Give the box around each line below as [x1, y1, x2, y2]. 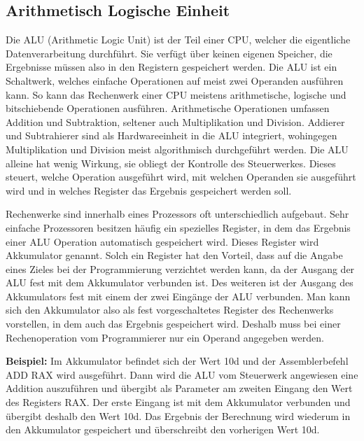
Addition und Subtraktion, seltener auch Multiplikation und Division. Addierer [6, 114, 345, 129]
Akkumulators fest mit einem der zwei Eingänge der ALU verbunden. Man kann [6, 288, 351, 303]
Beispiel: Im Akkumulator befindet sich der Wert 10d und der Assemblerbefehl [6, 353, 349, 368]
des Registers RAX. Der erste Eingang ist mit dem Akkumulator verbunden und [6, 395, 351, 409]
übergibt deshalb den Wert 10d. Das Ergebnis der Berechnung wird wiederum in [6, 408, 351, 423]
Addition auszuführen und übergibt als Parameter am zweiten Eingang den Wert [6, 381, 353, 395]
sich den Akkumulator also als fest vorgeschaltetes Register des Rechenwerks [6, 302, 334, 317]
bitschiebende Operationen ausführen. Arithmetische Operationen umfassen [6, 101, 330, 115]
